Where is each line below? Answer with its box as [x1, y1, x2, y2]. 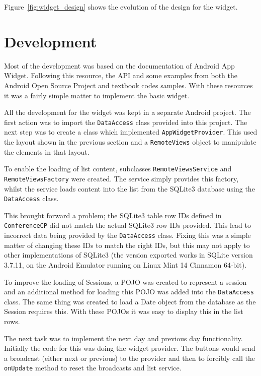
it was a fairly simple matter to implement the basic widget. [4, 90, 190, 100]
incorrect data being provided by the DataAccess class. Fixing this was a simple [4, 230, 251, 240]
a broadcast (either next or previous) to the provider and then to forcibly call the [4, 352, 255, 363]
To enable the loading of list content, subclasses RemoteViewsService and [4, 163, 232, 174]
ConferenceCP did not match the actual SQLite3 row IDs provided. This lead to [4, 220, 251, 230]
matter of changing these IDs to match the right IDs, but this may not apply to [4, 239, 250, 250]
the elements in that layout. [4, 146, 90, 157]
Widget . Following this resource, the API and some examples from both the [4, 70, 237, 81]
